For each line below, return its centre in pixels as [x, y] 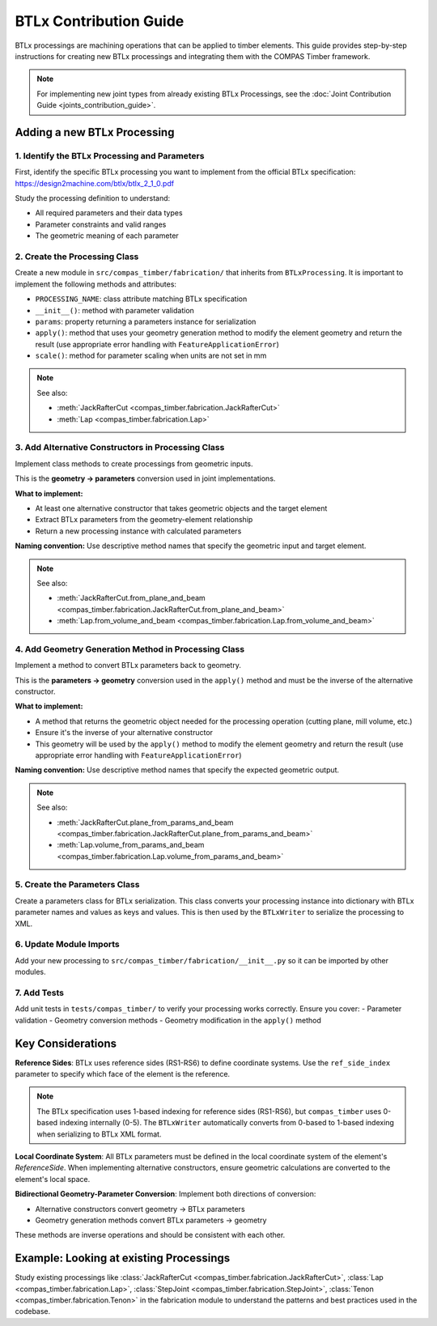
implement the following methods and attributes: [96, 284]
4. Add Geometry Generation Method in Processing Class [130, 649]
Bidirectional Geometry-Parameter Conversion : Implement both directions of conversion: [165, 1194]
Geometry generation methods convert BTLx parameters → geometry [151, 1220]
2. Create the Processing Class [77, 257]
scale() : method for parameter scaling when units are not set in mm [151, 355]
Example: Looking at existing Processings [123, 1258]
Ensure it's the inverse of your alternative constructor [124, 733]
